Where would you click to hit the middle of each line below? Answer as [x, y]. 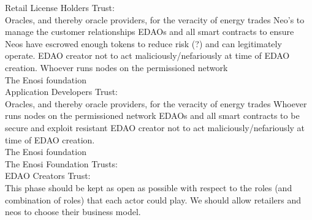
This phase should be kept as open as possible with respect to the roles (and [149, 187]
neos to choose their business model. [73, 212]
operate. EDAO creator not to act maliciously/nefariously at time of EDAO [147, 55]
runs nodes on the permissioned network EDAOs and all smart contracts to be [152, 116]
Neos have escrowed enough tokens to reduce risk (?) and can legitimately [143, 43]
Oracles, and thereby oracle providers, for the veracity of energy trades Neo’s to [155, 19]
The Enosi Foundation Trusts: [61, 163]
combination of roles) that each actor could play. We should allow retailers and [153, 199]
